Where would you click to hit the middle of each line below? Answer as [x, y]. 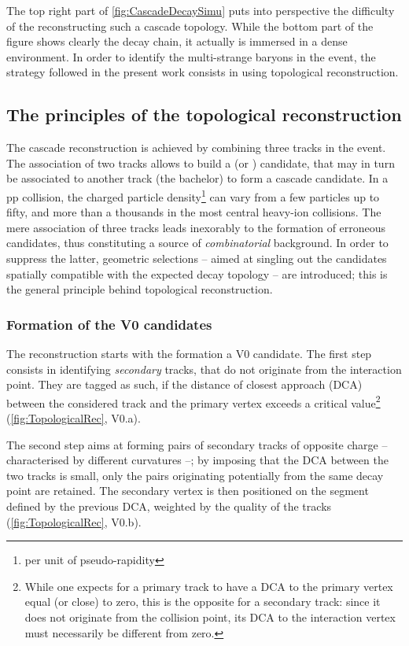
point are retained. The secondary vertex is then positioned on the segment [188, 491]
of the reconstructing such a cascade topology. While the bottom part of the [190, 26]
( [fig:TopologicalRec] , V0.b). [74, 521]
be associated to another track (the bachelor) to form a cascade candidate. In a [197, 178]
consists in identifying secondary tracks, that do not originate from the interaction [204, 369]
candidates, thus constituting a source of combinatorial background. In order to [197, 243]
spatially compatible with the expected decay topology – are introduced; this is [197, 273]
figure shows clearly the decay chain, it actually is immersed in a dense [177, 41]
